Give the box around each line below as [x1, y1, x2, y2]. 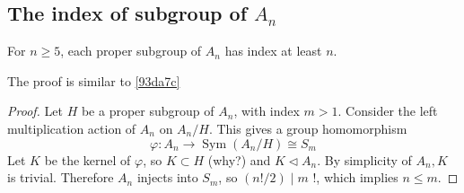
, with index [233, 101, 300, 120]
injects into [136, 168, 198, 187]
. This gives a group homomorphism [208, 118, 407, 137]
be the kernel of [44, 150, 131, 169]
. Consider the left [337, 101, 438, 120]
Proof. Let [7, 101, 63, 120]
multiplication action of [7, 118, 136, 137]
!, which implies [312, 168, 398, 187]
